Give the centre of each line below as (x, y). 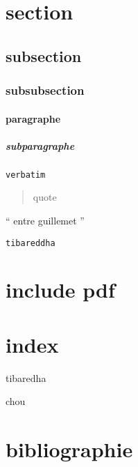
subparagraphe (40, 145)
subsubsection (45, 90)
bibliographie (69, 449)
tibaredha (26, 377)
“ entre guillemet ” (45, 220)
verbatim (26, 175)
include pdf (60, 290)
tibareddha (31, 243)
